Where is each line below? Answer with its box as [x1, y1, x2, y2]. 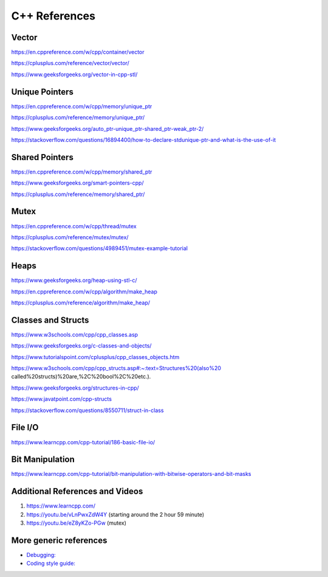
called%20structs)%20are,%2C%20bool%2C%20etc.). [11, 373, 151, 380]
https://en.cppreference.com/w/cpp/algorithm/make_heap [11, 288, 158, 295]
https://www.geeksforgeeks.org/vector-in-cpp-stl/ [11, 71, 138, 78]
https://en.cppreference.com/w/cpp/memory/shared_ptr [11, 168, 152, 175]
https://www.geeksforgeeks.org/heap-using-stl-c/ [11, 277, 137, 284]
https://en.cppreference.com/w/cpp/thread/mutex [11, 222, 137, 229]
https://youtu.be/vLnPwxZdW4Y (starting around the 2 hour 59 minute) [26, 511, 205, 518]
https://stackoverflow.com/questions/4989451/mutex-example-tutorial [11, 245, 188, 252]
